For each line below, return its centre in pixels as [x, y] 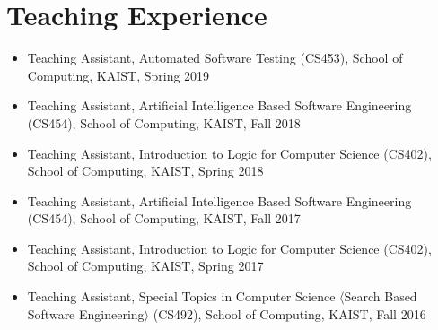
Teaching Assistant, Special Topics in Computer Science [181, 296]
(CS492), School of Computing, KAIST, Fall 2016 [289, 313]
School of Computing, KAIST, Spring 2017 [145, 266]
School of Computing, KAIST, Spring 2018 [145, 171]
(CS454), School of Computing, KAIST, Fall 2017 [164, 218]
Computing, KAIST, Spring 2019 [118, 75]
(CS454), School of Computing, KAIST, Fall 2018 [164, 122]
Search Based [381, 296]
